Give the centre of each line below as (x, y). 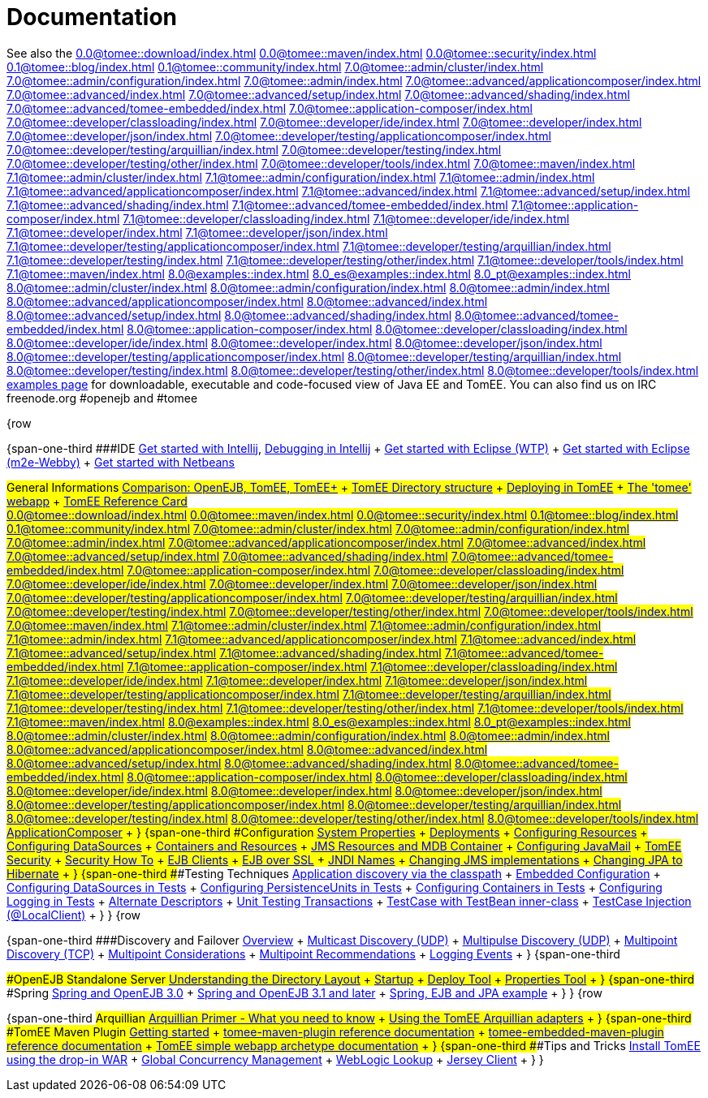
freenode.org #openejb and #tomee (102, 398)
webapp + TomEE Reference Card (97, 501)
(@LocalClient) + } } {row (74, 915)
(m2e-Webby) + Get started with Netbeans (121, 462)
